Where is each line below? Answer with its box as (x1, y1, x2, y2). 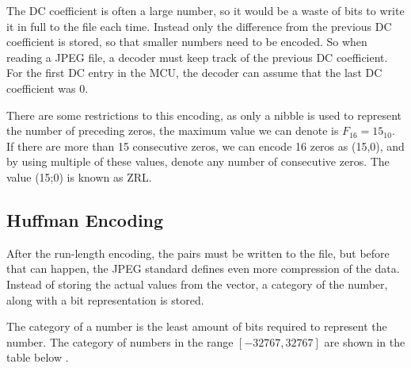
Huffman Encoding (6, 207, 164, 232)
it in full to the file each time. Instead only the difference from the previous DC (6, 17, 392, 34)
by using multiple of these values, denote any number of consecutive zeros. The (6, 153, 390, 170)
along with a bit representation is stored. (6, 291, 204, 308)
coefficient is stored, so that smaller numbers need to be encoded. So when (6, 33, 367, 50)
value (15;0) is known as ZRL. (6, 168, 152, 185)
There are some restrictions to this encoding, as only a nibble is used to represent (6, 106, 401, 123)
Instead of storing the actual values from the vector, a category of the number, (6, 275, 388, 292)
